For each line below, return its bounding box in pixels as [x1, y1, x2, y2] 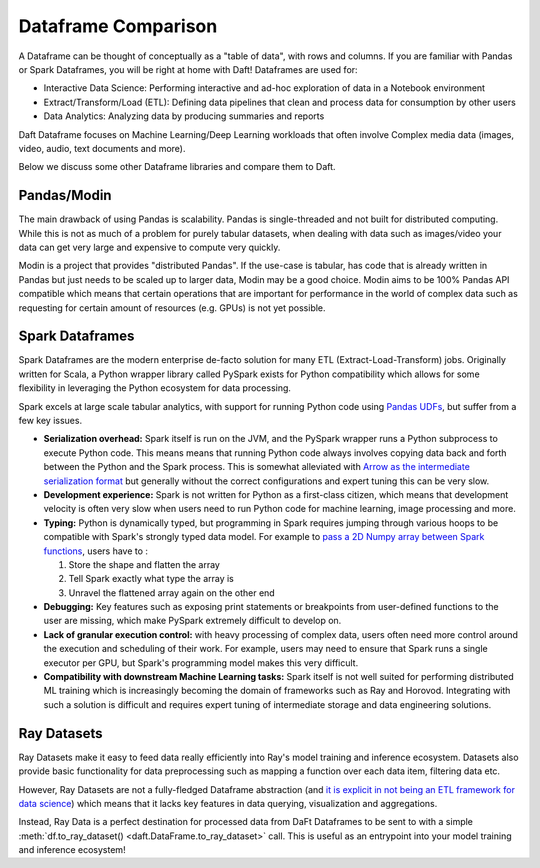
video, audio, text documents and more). [18, 142, 186, 154]
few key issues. [18, 415, 83, 426]
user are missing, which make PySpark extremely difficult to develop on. [43, 615, 342, 627]
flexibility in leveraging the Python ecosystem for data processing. [18, 382, 292, 394]
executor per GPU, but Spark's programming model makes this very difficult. [43, 656, 359, 669]
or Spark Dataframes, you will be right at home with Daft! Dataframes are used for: [18, 63, 359, 75]
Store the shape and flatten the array [68, 558, 220, 570]
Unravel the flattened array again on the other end [68, 586, 275, 599]
